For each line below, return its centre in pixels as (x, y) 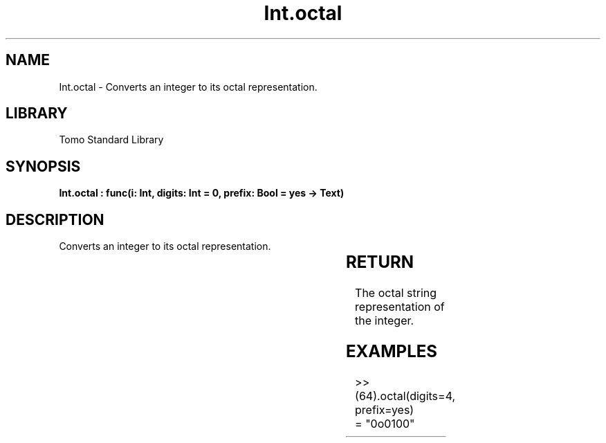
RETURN (380, 262)
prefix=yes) (385, 409)
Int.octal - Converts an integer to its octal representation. (188, 87)
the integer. (385, 321)
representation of (400, 307)
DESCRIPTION (55, 219)
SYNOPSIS (43, 166)
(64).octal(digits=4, (405, 396)
